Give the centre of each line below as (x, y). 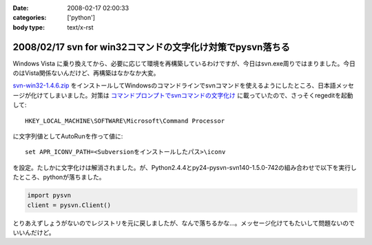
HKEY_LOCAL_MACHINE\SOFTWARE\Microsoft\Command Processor (125, 121)
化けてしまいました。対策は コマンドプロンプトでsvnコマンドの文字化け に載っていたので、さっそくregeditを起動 (192, 95)
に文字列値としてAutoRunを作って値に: (68, 136)
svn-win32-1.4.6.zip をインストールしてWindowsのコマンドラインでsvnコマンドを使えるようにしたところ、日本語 (175, 85)
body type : (29, 27)
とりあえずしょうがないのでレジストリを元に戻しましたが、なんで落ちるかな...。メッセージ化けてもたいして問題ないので (184, 223)
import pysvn (49, 195)
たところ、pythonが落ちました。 (59, 177)
